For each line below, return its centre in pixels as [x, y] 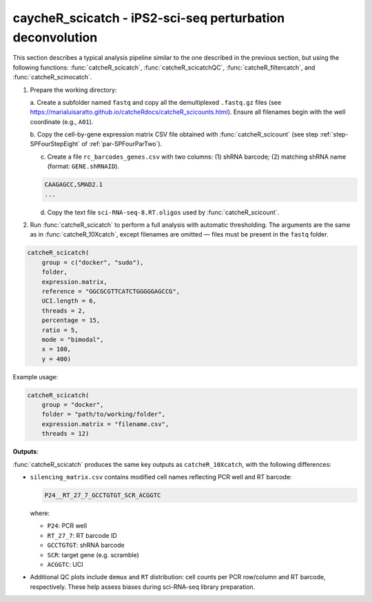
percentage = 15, [71, 320]
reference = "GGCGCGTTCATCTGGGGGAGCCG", [111, 291]
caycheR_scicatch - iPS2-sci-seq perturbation [149, 18]
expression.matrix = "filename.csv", [105, 424]
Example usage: [35, 377]
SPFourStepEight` [55, 144]
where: [40, 513]
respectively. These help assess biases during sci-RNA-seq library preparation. [143, 587]
